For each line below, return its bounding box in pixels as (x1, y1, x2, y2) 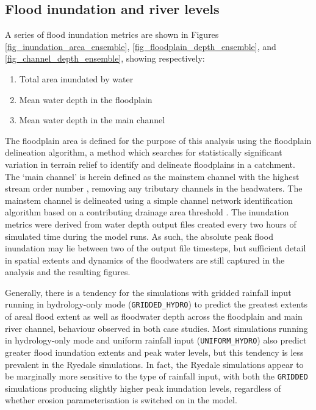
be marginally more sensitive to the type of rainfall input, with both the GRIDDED (5, 370, 308, 383)
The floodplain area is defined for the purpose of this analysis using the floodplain (5, 134, 312, 146)
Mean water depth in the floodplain (19, 93, 153, 106)
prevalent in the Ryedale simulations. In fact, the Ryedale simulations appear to (5, 358, 304, 370)
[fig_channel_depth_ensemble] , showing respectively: (5, 52, 205, 65)
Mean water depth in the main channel (19, 113, 165, 126)
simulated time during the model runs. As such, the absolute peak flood (5, 229, 273, 242)
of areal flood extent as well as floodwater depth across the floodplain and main (5, 310, 303, 323)
